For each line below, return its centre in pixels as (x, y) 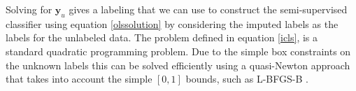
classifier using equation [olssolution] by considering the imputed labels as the (172, 23)
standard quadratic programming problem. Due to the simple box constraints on (178, 51)
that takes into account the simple (79, 79)
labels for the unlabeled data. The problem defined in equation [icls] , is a (162, 37)
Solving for (29, 9)
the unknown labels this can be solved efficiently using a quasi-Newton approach (178, 65)
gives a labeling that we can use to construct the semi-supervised (208, 9)
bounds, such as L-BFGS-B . (247, 79)
